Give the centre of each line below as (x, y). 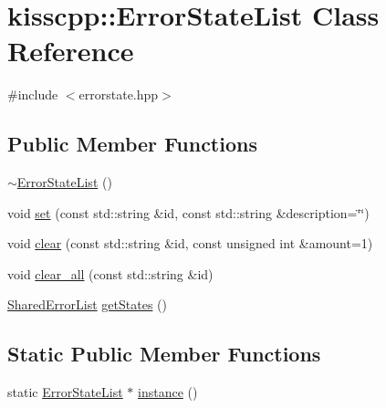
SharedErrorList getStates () (87, 304)
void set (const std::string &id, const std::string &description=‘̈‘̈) (188, 212)
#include (33, 94)
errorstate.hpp (119, 94)
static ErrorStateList (65, 392)
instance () (168, 392)
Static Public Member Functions (164, 354)
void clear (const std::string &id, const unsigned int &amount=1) (190, 243)
